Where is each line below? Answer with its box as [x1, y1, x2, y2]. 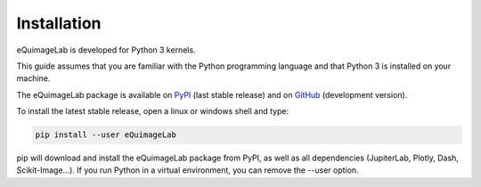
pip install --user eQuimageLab [35, 130, 177, 140]
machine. [16, 73, 51, 84]
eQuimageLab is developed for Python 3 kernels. [16, 45, 196, 55]
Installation [16, 13, 102, 33]
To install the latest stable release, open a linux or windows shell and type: [16, 106, 289, 117]
